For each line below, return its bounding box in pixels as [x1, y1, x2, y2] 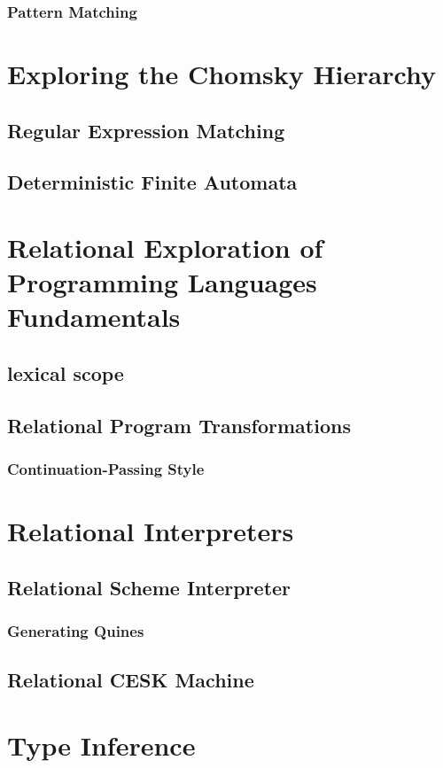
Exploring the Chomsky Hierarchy [7, 56, 436, 92]
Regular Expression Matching [7, 116, 285, 144]
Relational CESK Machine [7, 666, 254, 694]
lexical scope [7, 359, 124, 386]
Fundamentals [7, 299, 181, 335]
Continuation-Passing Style [7, 458, 205, 480]
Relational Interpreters [7, 513, 294, 549]
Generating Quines [7, 620, 144, 642]
